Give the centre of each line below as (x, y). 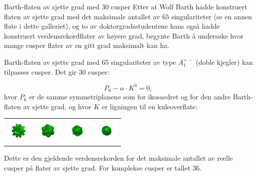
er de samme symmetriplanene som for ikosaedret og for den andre (130, 97)
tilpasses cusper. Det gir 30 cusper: (57, 71)
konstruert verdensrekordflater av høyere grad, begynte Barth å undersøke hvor (124, 35)
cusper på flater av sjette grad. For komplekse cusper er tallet (97, 168)
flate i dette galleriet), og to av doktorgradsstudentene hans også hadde (112, 26)
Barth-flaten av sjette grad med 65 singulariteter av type (90, 62)
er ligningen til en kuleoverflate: (150, 106)
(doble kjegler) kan (224, 62)
